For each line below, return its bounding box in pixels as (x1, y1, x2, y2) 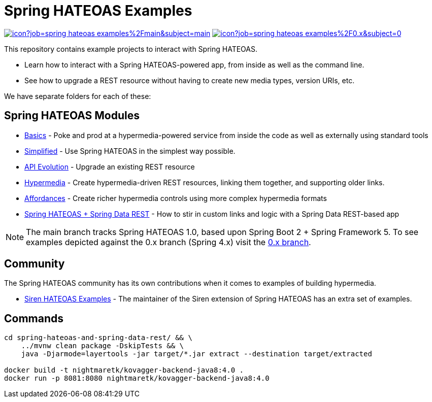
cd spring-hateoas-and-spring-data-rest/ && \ (4, 333, 192, 342)
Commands (4, 312, 64, 325)
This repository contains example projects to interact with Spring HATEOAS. (4, 44, 257, 53)
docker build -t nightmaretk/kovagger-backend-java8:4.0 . (4, 366, 244, 375)
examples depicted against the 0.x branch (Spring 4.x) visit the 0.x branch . (26, 237, 311, 247)
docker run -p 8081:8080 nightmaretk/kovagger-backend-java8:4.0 (4, 374, 270, 383)
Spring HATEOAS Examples (4, 2, 192, 19)
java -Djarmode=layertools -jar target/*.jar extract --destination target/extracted (21, 350, 372, 358)
